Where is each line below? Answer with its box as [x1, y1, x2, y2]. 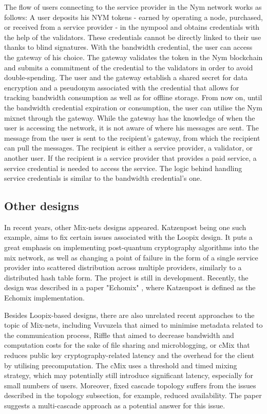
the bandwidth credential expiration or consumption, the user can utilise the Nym [4, 102, 262, 112]
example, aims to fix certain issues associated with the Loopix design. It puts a [4, 232, 253, 242]
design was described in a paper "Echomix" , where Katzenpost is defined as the [4, 282, 256, 293]
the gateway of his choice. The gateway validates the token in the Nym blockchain [4, 51, 263, 62]
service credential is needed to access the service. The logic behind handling [4, 162, 242, 173]
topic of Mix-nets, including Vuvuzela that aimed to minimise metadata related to [4, 319, 263, 330]
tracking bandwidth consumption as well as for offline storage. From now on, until [4, 92, 262, 103]
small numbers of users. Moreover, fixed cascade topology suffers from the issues [4, 380, 256, 390]
